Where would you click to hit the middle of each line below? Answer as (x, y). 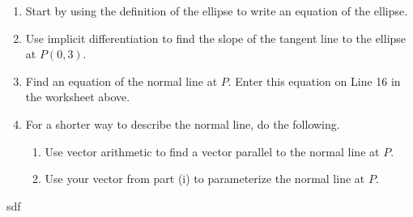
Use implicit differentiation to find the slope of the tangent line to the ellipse (216, 38)
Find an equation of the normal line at (121, 81)
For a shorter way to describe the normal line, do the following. (183, 123)
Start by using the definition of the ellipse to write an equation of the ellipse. (217, 11)
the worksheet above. (78, 97)
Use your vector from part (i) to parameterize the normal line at (205, 179)
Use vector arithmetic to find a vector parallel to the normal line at (212, 151)
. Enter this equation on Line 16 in (314, 81)
